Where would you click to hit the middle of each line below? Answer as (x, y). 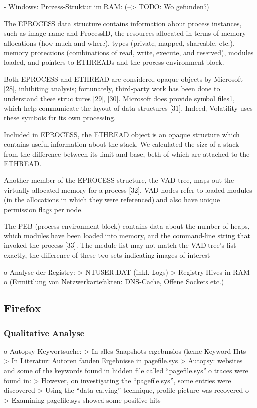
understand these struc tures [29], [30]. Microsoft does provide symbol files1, (119, 98)
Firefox (23, 308)
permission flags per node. (44, 209)
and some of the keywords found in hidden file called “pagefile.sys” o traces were (126, 371)
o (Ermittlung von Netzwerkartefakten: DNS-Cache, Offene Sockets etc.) (114, 281)
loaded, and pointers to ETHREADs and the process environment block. (114, 62)
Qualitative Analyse (44, 332)
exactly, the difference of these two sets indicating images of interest (107, 255)
